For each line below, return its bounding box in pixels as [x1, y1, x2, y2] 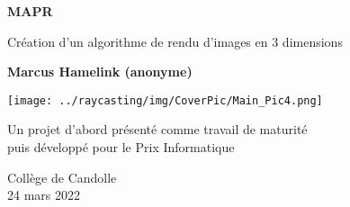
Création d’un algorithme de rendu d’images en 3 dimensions [7, 31, 343, 50]
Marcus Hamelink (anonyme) [7, 62, 193, 81]
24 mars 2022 [7, 185, 80, 204]
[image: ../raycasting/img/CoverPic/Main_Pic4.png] [7, 94, 323, 107]
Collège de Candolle [7, 167, 117, 186]
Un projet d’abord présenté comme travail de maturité [7, 120, 308, 139]
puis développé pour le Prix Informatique [7, 138, 235, 157]
